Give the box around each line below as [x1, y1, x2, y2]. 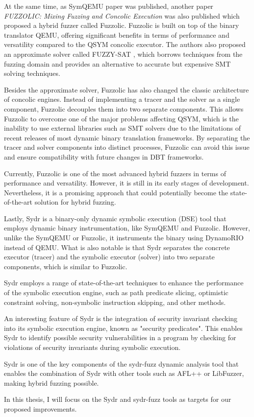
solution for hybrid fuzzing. [34, 197, 116, 207]
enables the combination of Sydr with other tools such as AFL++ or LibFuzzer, [4, 368, 244, 378]
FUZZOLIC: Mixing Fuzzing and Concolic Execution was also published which [4, 10, 240, 21]
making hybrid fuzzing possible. [4, 377, 99, 388]
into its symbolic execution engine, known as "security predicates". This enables [4, 323, 243, 333]
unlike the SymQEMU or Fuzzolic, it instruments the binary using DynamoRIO [4, 232, 244, 243]
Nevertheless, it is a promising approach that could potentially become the [4, 187, 228, 197]
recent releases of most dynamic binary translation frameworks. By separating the [4, 132, 250, 142]
